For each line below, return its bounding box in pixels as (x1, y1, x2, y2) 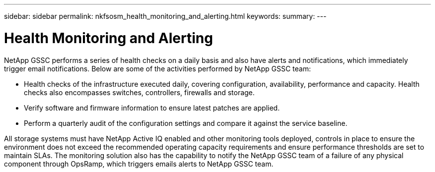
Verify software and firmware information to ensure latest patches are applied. (24, 103, 280, 112)
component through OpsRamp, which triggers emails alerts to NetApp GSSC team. (4, 159, 274, 168)
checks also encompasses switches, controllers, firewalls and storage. (24, 88, 255, 97)
